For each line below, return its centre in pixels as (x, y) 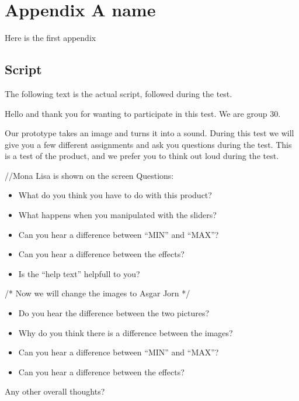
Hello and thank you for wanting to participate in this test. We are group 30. (143, 113)
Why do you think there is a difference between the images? (126, 332)
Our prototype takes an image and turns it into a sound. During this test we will (149, 133)
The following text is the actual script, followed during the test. (119, 93)
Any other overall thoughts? (55, 391)
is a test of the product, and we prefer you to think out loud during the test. (142, 156)
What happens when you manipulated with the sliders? (117, 215)
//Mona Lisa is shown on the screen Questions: (89, 175)
